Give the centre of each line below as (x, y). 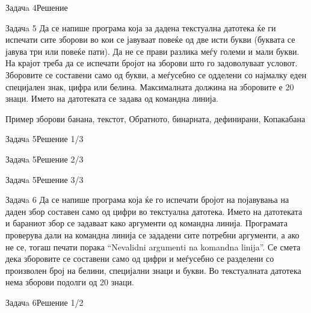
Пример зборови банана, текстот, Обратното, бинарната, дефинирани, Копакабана (155, 118)
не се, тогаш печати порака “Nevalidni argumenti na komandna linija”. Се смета (153, 246)
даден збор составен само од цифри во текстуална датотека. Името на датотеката (154, 211)
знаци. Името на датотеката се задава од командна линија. (112, 98)
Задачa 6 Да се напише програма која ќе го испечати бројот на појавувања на (147, 200)
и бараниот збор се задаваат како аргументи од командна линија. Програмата (146, 223)
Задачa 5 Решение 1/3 (45, 139)
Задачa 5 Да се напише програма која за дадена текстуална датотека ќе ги (141, 27)
